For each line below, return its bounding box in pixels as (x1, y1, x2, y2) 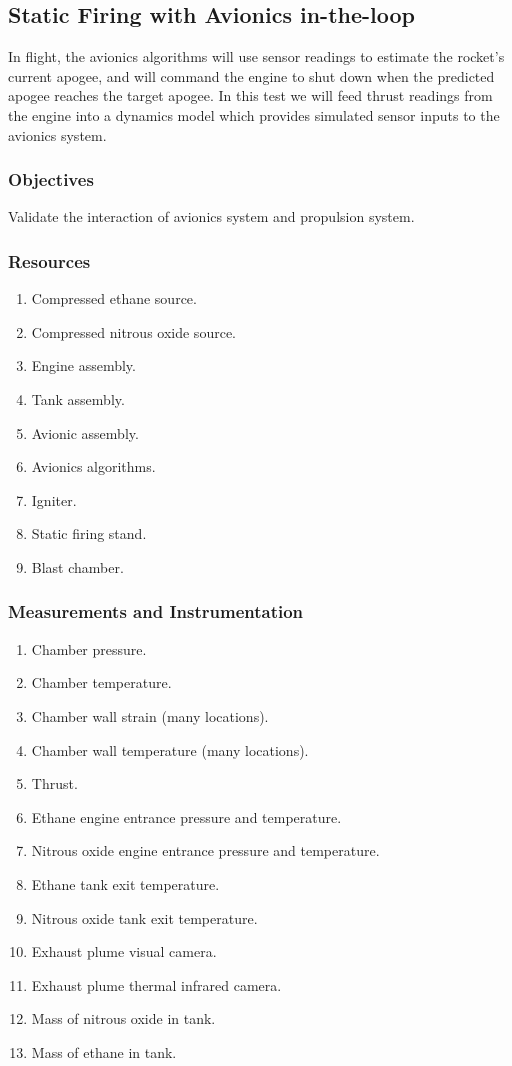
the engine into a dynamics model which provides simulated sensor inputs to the (8, 104, 500, 125)
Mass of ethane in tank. (31, 1041, 177, 1062)
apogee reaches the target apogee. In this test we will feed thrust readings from (8, 85, 493, 106)
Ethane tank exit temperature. (31, 873, 220, 894)
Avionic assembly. (31, 422, 139, 443)
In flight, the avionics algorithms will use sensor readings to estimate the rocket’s (8, 46, 505, 67)
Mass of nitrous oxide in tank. (31, 1008, 216, 1029)
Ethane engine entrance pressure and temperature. (31, 806, 342, 827)
